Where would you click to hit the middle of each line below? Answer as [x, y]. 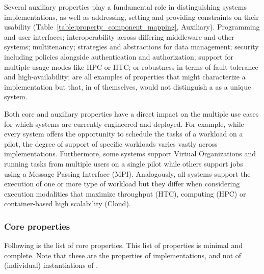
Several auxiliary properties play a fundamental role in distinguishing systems [125, 7]
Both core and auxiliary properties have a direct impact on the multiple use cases [131, 113]
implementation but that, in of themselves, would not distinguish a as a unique [128, 86]
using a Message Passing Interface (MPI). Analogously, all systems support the [127, 173]
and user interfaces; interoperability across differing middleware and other [119, 36]
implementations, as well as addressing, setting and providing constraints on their [131, 17]
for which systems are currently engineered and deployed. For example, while [124, 124]
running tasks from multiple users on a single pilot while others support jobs [124, 163]
